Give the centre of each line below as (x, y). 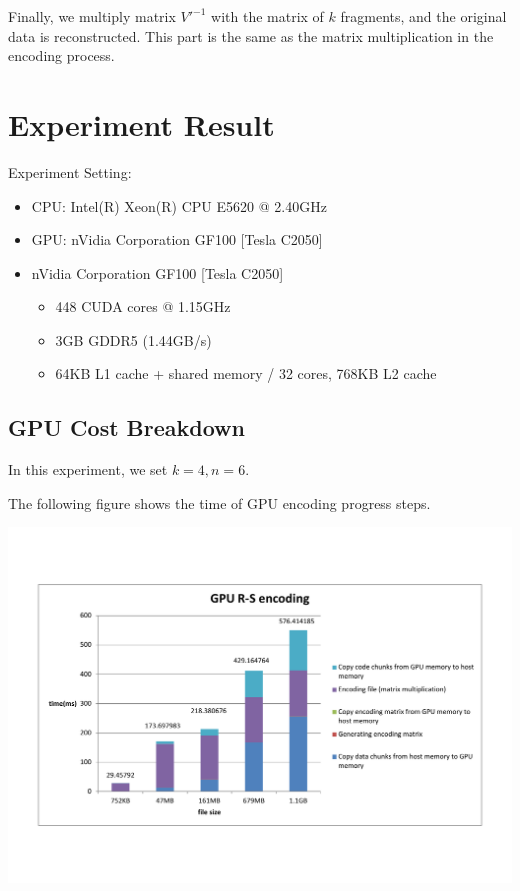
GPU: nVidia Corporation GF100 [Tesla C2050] (177, 239)
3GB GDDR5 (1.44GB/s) (133, 339)
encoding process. (61, 55)
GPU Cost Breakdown (126, 427)
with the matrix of (267, 16)
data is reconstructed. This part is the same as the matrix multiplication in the (251, 35)
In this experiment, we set (88, 469)
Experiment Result (141, 123)
